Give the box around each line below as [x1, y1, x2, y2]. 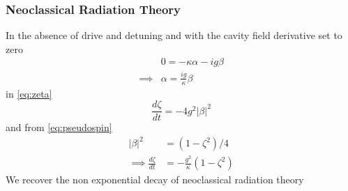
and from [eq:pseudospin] [6, 120, 112, 135]
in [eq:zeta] [6, 86, 52, 100]
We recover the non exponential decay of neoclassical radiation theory [6, 172, 304, 187]
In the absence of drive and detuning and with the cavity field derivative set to [6, 28, 342, 43]
